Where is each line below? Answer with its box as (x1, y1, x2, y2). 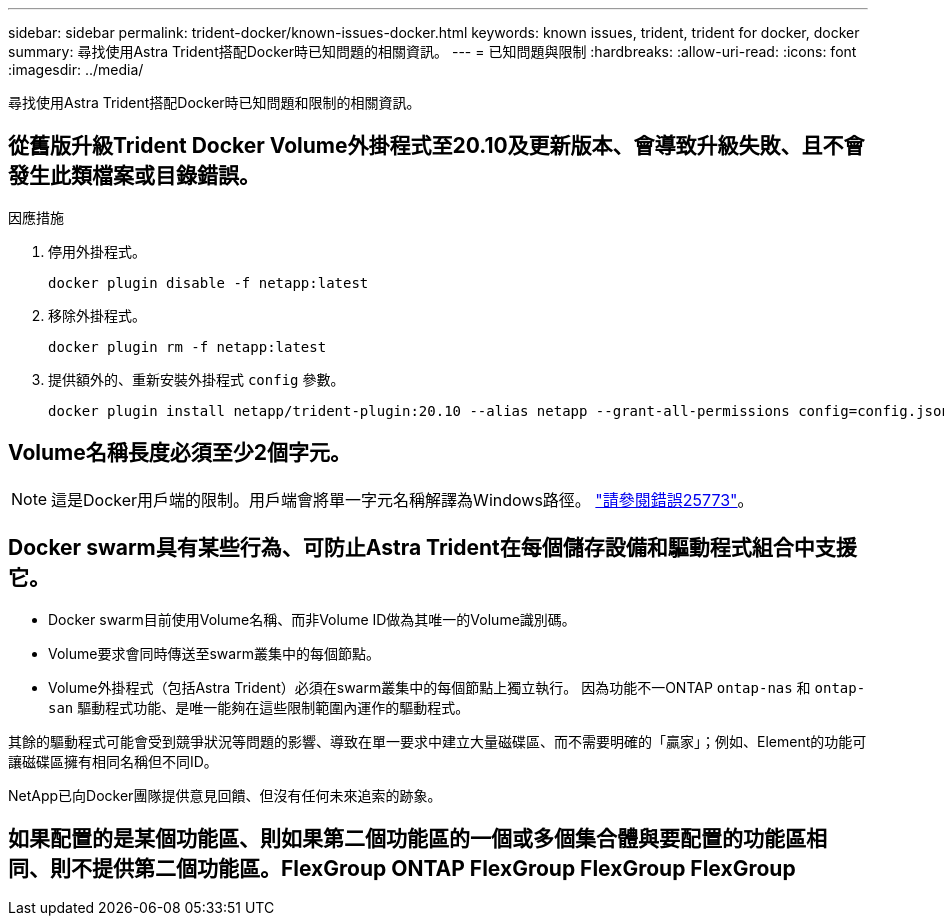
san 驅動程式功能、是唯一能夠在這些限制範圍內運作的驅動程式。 (48, 698, 470, 716)
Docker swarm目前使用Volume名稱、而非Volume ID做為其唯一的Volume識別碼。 (48, 610, 576, 628)
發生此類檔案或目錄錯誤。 (8, 163, 260, 189)
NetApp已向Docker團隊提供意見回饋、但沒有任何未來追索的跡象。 (8, 786, 442, 804)
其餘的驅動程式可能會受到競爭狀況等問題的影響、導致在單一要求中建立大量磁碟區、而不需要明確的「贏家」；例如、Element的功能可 (8, 732, 867, 750)
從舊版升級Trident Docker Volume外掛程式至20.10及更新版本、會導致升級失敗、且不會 (8, 133, 865, 159)
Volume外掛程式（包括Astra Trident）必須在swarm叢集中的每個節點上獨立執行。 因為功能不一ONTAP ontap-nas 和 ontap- (48, 678, 866, 696)
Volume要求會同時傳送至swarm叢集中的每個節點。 (48, 644, 380, 662)
